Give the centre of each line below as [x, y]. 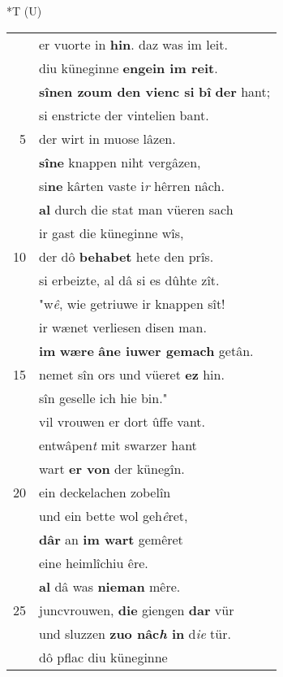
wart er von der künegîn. [112, 468]
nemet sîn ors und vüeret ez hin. [132, 374]
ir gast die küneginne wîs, [111, 232]
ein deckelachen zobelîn [105, 492]
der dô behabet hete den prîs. [126, 256]
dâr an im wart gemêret [111, 539]
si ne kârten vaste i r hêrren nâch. [132, 185]
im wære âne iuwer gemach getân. [146, 350]
